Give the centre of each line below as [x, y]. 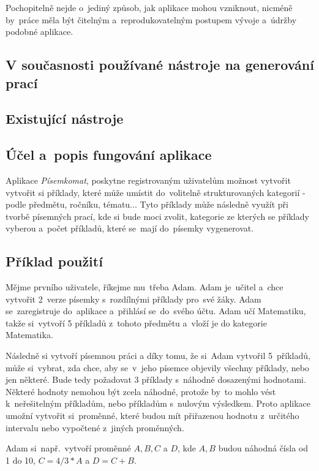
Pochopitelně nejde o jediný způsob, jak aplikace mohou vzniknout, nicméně [149, 7]
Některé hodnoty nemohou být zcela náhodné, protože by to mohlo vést [141, 391]
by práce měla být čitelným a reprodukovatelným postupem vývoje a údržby [151, 19]
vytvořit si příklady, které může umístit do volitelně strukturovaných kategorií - [156, 192]
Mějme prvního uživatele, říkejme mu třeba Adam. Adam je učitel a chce [144, 287]
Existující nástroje [65, 119]
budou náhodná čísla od [263, 448]
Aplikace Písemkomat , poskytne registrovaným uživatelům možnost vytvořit [148, 180]
